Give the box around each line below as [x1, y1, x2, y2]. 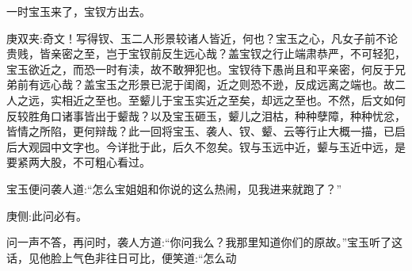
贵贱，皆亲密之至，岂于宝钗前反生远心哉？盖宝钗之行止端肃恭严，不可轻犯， [6, 45, 406, 62]
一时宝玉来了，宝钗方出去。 [6, 3, 151, 19]
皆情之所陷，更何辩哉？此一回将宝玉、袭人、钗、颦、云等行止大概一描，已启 [6, 123, 406, 139]
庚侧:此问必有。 [6, 207, 87, 223]
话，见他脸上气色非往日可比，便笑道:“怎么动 [6, 249, 237, 265]
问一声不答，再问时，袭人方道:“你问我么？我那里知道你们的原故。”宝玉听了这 [6, 234, 403, 250]
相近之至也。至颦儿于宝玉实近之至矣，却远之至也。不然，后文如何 [61, 91, 406, 108]
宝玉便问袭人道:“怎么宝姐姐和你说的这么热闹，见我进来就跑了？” [6, 180, 342, 197]
